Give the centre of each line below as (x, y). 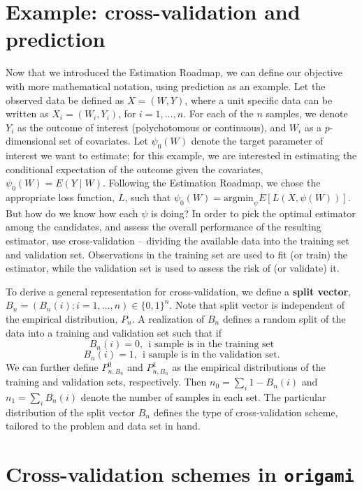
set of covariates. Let (104, 141)
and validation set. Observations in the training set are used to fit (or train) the (177, 254)
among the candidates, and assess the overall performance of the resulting (164, 227)
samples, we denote (307, 113)
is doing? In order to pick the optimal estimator (253, 213)
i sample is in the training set (211, 345)
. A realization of (168, 319)
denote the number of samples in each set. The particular (203, 396)
